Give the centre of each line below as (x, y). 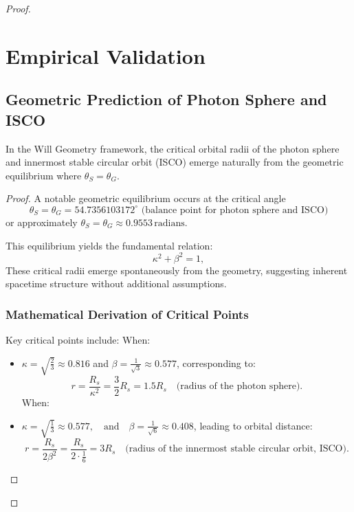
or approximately (42, 222)
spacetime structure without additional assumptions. (116, 283)
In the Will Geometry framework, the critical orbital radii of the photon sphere (173, 148)
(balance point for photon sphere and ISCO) (235, 210)
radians (169, 223)
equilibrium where (44, 175)
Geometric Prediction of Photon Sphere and (166, 99)
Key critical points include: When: (78, 340)
